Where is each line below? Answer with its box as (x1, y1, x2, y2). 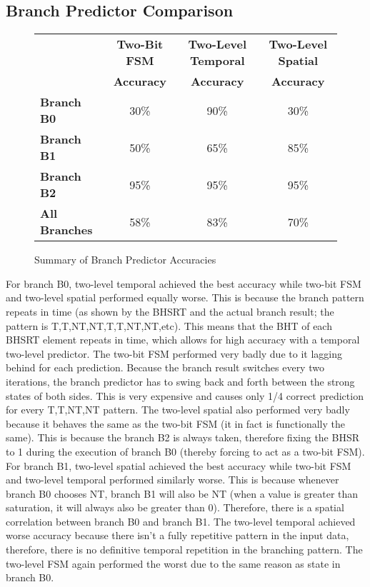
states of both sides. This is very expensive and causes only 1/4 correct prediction (6, 388, 364, 403)
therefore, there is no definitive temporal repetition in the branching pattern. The (6, 542, 363, 557)
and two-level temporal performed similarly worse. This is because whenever (6, 472, 339, 487)
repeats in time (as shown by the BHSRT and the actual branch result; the (6, 303, 334, 318)
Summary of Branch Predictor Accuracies (34, 252, 216, 267)
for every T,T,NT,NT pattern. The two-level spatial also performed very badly (6, 402, 350, 417)
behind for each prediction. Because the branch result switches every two (6, 360, 324, 375)
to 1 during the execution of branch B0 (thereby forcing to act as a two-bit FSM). (6, 443, 365, 458)
